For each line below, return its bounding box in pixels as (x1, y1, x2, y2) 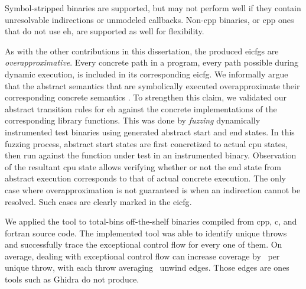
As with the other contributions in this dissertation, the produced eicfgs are (5, 44, 279, 57)
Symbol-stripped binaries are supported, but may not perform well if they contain (5, 2, 301, 14)
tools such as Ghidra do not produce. (5, 273, 139, 285)
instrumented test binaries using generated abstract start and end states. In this (5, 125, 295, 138)
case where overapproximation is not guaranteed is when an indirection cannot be (5, 183, 301, 196)
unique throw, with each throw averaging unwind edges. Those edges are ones (5, 261, 289, 274)
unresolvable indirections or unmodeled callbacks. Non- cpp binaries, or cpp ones (5, 13, 294, 25)
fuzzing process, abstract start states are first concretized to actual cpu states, (5, 137, 288, 150)
